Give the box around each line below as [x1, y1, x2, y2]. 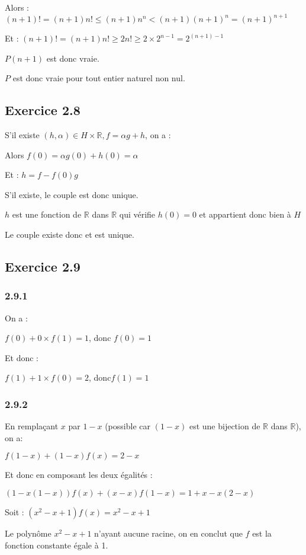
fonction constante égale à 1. [5, 538, 108, 551]
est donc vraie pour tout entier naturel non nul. [12, 72, 185, 84]
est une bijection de [189, 420, 260, 432]
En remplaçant [5, 420, 59, 432]
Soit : [5, 506, 24, 518]
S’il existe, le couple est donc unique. [5, 188, 138, 200]
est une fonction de [12, 208, 82, 221]
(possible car [105, 420, 150, 432]
